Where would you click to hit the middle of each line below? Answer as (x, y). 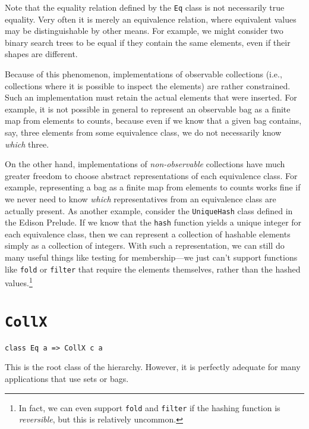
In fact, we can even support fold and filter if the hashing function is (149, 407)
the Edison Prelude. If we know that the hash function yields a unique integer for (153, 222)
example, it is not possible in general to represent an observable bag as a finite (148, 109)
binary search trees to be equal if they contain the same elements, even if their (148, 42)
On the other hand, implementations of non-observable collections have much (145, 164)
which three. (27, 144)
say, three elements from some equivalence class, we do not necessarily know (143, 132)
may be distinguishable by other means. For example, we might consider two (144, 31)
